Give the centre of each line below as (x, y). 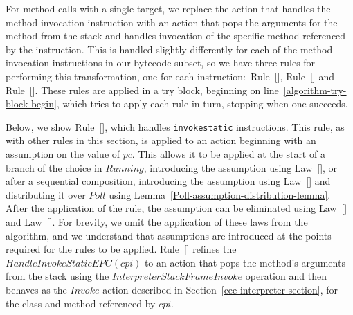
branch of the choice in (54, 167)
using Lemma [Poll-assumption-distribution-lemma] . (220, 194)
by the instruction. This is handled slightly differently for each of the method (169, 49)
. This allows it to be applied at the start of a (228, 154)
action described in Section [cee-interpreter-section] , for (220, 289)
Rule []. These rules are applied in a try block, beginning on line (142, 90)
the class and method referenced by (81, 303)
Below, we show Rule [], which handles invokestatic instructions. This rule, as (175, 126)
